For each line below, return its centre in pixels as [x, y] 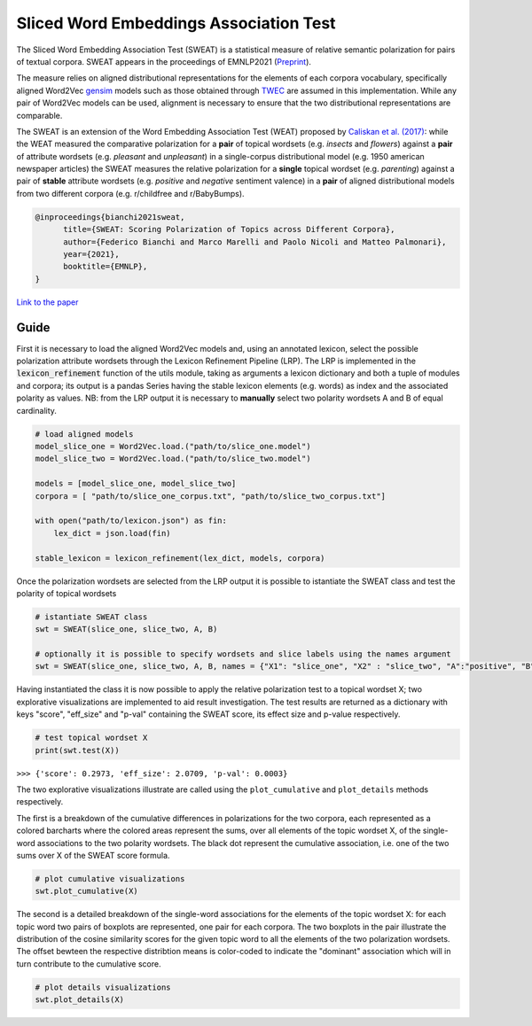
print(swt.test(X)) [77, 750]
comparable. [39, 115]
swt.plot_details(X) [79, 1000]
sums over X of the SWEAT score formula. [93, 855]
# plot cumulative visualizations [110, 878]
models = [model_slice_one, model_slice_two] [136, 484]
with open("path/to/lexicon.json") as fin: [131, 521]
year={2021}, [91, 254]
